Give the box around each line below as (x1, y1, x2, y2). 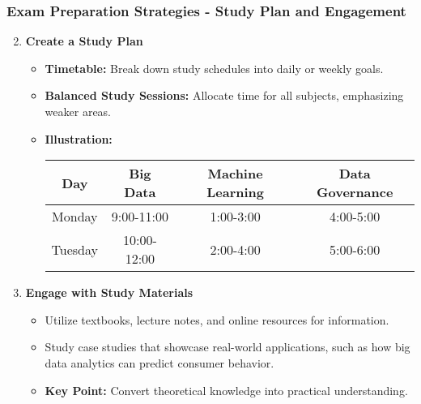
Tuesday (51, 239, 99, 259)
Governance (317, 183, 393, 202)
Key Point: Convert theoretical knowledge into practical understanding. (45, 381, 408, 398)
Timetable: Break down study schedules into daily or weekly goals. (45, 59, 384, 76)
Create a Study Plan (25, 32, 143, 49)
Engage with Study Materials (25, 284, 193, 301)
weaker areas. (45, 103, 112, 119)
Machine (207, 164, 263, 183)
